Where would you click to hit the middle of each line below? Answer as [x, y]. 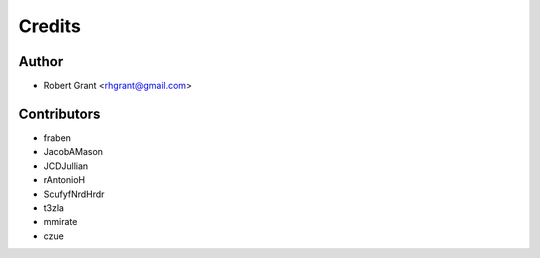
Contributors [59, 113]
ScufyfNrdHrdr [74, 194]
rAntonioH [64, 180]
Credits [50, 26]
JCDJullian [66, 166]
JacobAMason [73, 152]
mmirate [60, 222]
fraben [57, 137]
